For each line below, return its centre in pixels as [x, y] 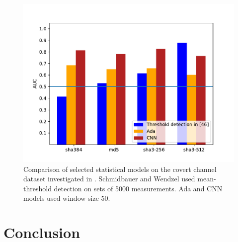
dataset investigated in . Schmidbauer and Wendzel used [109, 179]
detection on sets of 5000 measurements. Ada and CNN [138, 188]
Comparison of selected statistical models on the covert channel [120, 169]
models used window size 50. [67, 198]
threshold [38, 188]
